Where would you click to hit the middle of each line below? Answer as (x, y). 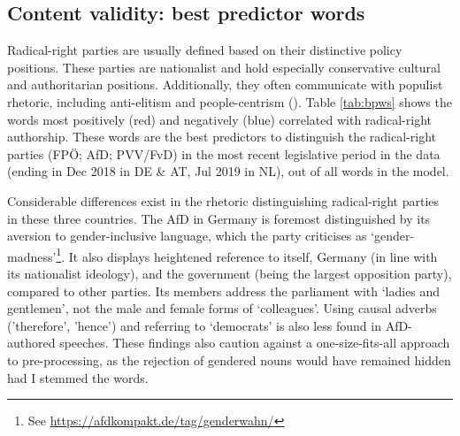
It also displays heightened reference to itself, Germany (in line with (253, 256)
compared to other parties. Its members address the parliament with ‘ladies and (224, 291)
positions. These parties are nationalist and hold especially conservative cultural (224, 67)
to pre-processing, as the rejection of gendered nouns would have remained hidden (229, 360)
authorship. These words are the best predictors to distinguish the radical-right (222, 137)
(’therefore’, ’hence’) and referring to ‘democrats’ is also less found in (194, 325)
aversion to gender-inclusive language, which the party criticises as (187, 236)
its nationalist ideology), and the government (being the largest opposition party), (230, 273)
